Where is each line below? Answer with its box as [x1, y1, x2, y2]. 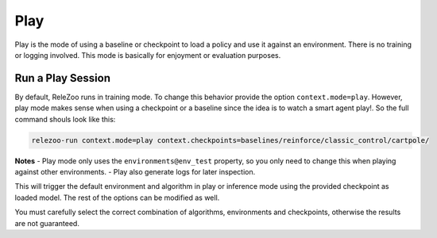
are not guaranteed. [14, 218, 79, 228]
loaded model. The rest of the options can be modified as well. [14, 193, 220, 202]
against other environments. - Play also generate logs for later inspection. [14, 167, 256, 176]
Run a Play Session [14, 71, 111, 85]
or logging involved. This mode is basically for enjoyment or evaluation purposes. [14, 50, 281, 59]
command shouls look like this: [14, 114, 116, 124]
